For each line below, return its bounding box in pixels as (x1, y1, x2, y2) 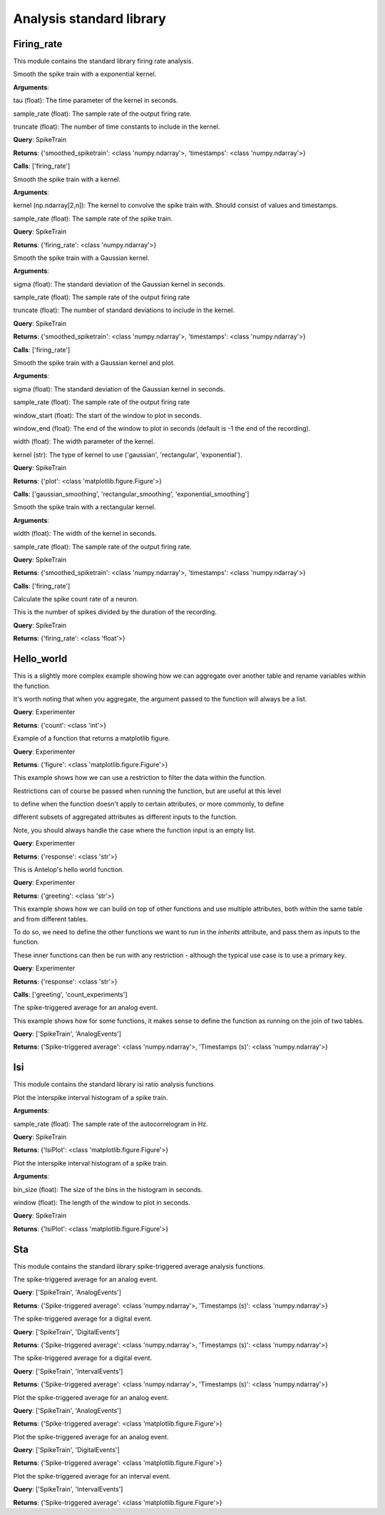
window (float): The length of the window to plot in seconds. (13, 1198, 190, 1206)
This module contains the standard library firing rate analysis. (13, 57, 194, 66)
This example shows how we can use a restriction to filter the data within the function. (13, 774, 267, 782)
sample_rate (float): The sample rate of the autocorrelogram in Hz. (13, 1119, 208, 1128)
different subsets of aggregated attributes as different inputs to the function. (13, 813, 238, 821)
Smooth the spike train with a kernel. (13, 175, 121, 184)
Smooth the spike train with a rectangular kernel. (13, 503, 156, 511)
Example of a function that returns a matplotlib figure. (13, 734, 170, 743)
